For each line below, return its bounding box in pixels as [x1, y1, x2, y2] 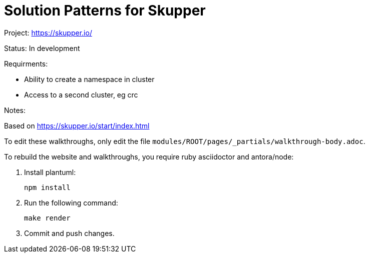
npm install [24, 183, 71, 191]
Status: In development [4, 43, 80, 52]
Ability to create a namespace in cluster [24, 74, 155, 83]
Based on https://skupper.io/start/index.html [4, 121, 150, 130]
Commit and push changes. [24, 228, 115, 237]
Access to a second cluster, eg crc [24, 90, 138, 99]
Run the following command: [24, 198, 118, 207]
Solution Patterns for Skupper [4, 2, 206, 19]
